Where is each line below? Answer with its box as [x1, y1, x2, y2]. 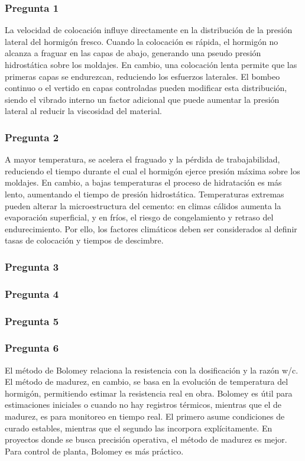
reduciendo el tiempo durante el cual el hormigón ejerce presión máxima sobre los [5, 164, 300, 177]
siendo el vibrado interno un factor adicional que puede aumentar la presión [5, 93, 280, 105]
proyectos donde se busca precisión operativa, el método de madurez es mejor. [5, 433, 287, 446]
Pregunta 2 [5, 129, 59, 144]
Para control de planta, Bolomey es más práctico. [5, 444, 184, 457]
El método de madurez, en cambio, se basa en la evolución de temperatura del [5, 375, 288, 388]
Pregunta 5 [5, 313, 59, 328]
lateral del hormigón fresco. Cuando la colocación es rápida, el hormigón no [5, 35, 278, 47]
